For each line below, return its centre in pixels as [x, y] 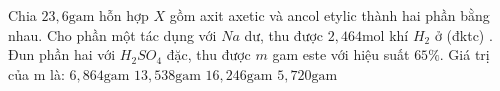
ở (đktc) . [463, 34]
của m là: [36, 73]
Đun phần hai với [62, 54]
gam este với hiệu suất [341, 54]
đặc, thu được [208, 54]
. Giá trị [464, 54]
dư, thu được [284, 34]
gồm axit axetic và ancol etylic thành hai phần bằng [329, 15]
